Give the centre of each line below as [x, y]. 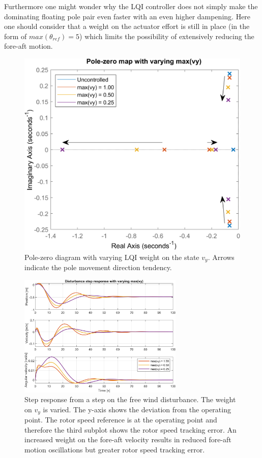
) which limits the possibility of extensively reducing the [167, 36]
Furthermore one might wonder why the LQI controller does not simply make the [131, 6]
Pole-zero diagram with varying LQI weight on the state [112, 257]
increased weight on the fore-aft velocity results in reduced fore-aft [128, 439]
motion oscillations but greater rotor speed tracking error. [115, 449]
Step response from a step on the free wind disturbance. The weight [130, 399]
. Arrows [221, 257]
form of [16, 36]
